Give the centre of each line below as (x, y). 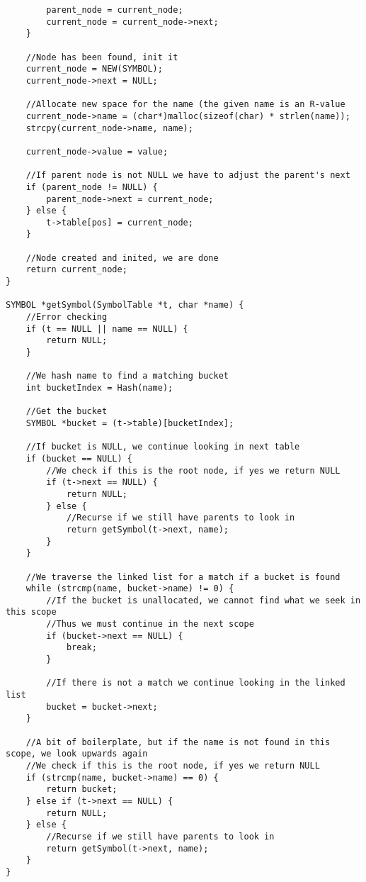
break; (81, 648)
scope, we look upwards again (77, 754)
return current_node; (76, 270)
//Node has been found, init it (102, 57)
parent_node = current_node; (115, 10)
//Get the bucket (67, 412)
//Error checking (67, 317)
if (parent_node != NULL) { (92, 187)
